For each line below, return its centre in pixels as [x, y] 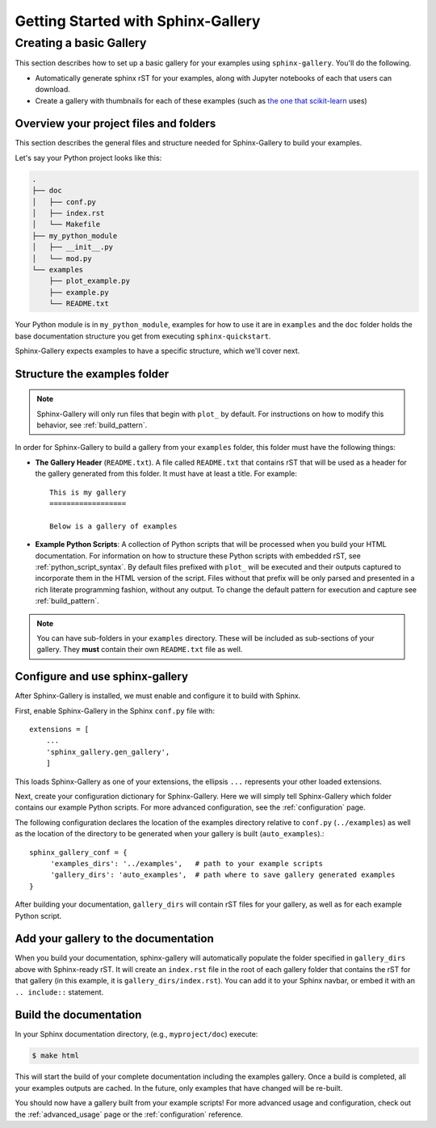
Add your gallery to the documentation [114, 939]
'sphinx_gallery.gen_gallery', [108, 752]
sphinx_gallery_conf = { [78, 852]
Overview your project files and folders [115, 124]
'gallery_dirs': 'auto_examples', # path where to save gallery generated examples [223, 875]
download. [52, 90]
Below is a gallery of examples [113, 526]
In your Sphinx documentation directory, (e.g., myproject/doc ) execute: [136, 1034]
